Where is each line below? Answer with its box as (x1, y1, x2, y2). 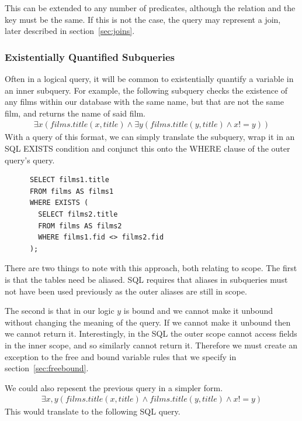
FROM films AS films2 (38, 221, 122, 230)
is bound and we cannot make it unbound (123, 304, 273, 317)
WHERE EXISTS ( (29, 198, 89, 207)
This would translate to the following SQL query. (5, 405, 180, 417)
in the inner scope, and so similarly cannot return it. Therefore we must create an (5, 338, 298, 351)
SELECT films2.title (38, 210, 118, 218)
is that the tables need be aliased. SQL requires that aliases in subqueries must (5, 273, 288, 285)
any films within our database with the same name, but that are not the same (5, 95, 284, 108)
